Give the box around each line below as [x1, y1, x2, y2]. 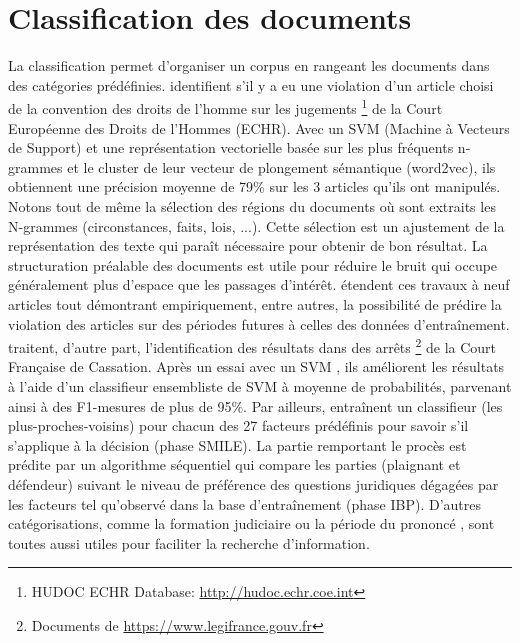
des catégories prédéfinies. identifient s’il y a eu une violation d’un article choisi [8, 74, 494, 95]
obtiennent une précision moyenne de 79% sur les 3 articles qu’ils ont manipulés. [8, 176, 501, 197]
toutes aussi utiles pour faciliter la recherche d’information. [8, 532, 370, 553]
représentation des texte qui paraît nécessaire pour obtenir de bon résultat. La [8, 235, 488, 256]
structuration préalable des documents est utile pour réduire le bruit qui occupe [8, 254, 498, 275]
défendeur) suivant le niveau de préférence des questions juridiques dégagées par [8, 473, 499, 494]
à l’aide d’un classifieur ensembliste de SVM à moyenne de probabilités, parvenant [8, 375, 512, 396]
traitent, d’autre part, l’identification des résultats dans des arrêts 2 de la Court [8, 334, 497, 357]
